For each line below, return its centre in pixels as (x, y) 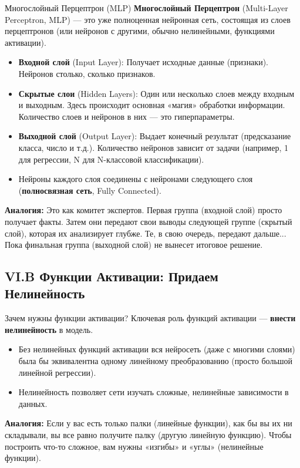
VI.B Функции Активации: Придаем (112, 276)
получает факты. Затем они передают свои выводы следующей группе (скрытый (149, 221)
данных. (33, 403)
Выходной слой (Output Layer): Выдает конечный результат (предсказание (155, 136)
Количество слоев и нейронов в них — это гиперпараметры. (127, 116)
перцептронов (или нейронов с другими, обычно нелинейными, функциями (140, 31)
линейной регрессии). (57, 372)
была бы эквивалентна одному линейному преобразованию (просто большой (156, 361)
